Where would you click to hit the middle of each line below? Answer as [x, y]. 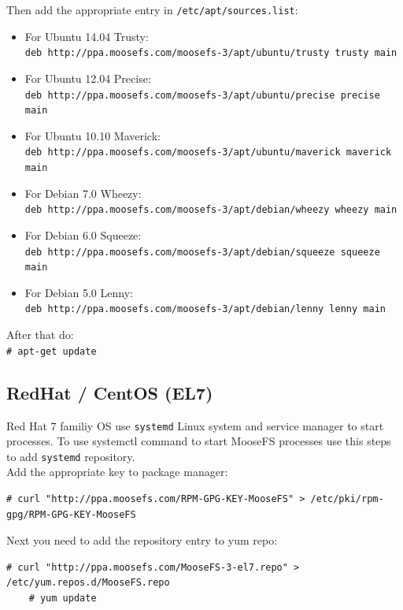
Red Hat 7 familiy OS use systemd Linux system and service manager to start [195, 425]
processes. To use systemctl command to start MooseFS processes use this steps [199, 441]
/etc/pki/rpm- [347, 499]
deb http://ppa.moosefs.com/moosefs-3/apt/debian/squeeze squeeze [202, 252]
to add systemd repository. [71, 456]
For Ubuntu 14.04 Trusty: [87, 36]
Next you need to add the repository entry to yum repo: [142, 540]
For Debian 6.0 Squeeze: [83, 234]
